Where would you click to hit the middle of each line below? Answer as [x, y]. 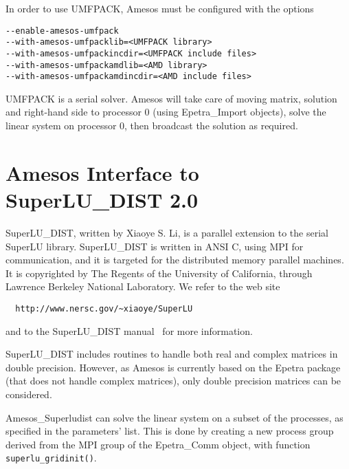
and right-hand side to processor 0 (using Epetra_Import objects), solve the [166, 112]
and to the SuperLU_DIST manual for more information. [129, 330]
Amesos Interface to [102, 172]
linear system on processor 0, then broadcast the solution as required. [152, 126]
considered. [29, 394]
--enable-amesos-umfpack [62, 31]
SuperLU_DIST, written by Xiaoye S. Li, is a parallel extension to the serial [167, 232]
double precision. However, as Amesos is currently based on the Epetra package [173, 367]
